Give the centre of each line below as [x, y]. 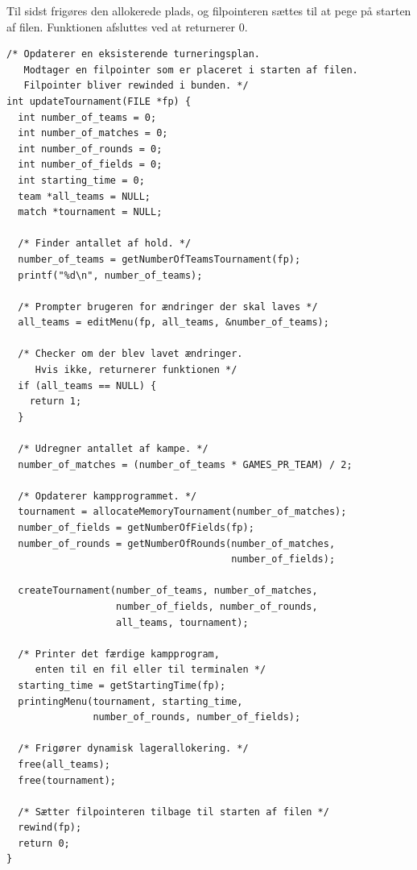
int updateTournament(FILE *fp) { [99, 101]
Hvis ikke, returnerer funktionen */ [136, 370]
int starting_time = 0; [81, 180]
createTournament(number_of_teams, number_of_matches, [168, 591]
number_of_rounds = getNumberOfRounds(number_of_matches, [177, 543]
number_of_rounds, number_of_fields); [197, 717]
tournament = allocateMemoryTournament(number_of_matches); [182, 512]
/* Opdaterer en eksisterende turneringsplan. [133, 54]
